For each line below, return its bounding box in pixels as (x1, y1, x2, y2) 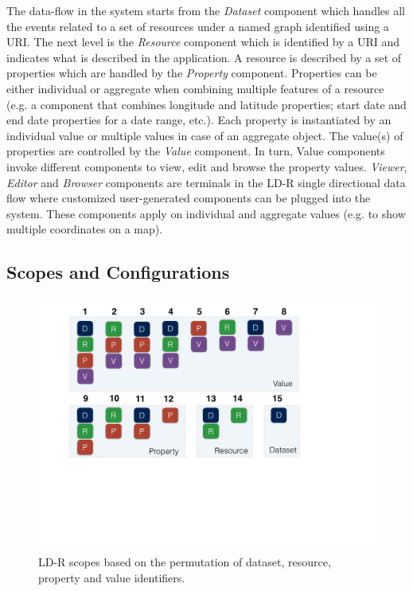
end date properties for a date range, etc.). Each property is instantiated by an (6, 112, 392, 128)
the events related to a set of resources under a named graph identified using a (6, 18, 389, 34)
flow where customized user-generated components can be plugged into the (6, 190, 371, 206)
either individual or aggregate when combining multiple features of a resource (6, 80, 384, 96)
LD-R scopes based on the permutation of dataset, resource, (38, 554, 331, 570)
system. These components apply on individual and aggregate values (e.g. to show (6, 205, 406, 221)
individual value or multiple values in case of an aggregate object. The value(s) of (6, 127, 403, 143)
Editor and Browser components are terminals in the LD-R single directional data (6, 174, 406, 190)
